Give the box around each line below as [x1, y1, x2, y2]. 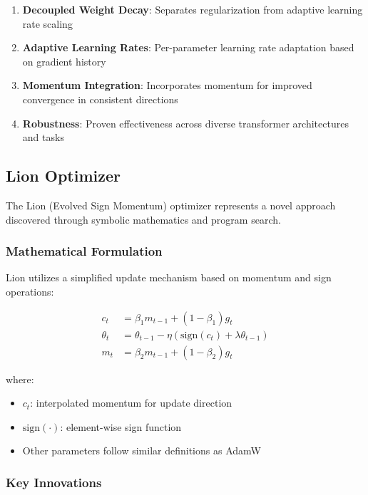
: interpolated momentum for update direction [30, 395, 232, 410]
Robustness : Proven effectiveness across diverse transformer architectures [22, 115, 349, 130]
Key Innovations [6, 473, 102, 491]
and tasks [22, 130, 64, 145]
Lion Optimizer [6, 165, 121, 187]
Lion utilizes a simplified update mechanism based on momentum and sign [6, 270, 332, 285]
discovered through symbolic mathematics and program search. [6, 212, 281, 226]
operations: [6, 283, 54, 298]
